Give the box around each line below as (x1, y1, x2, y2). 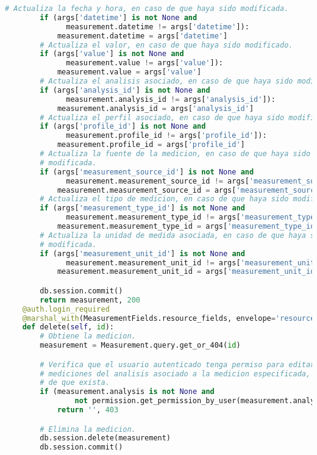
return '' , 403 (57, 406, 119, 415)
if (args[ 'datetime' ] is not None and (40, 13, 198, 22)
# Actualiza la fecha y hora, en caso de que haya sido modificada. (5, 4, 289, 13)
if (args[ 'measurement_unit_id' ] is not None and (40, 249, 245, 258)
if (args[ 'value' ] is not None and (40, 49, 184, 59)
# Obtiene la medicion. (40, 332, 136, 341)
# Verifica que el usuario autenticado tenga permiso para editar (40, 360, 315, 369)
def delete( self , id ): (22, 323, 115, 332)
